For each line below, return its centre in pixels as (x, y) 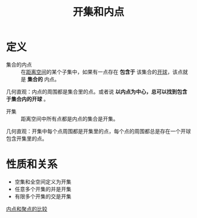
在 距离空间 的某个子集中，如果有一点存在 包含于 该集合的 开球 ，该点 (102, 71)
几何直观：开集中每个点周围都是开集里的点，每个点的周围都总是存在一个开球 (98, 131)
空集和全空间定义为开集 (43, 182)
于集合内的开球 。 (27, 99)
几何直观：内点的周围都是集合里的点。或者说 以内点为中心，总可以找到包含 (97, 91)
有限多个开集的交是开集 (43, 196)
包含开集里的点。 (27, 138)
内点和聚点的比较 (27, 209)
